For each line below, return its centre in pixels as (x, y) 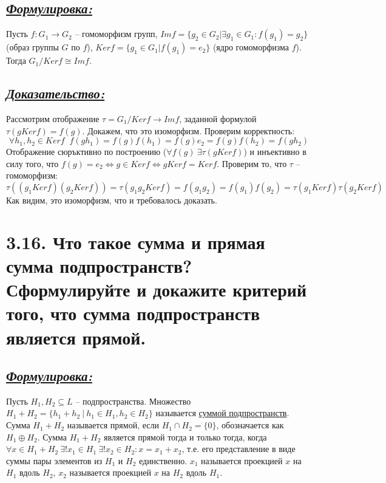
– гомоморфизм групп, (116, 34)
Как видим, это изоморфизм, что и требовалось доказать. (112, 200)
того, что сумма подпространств (133, 313)
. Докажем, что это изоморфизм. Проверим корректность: (188, 130)
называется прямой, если (113, 425)
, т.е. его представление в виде (239, 449)
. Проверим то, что (252, 163)
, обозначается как (250, 425)
